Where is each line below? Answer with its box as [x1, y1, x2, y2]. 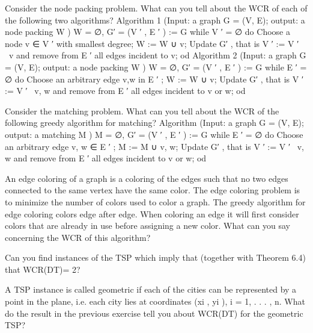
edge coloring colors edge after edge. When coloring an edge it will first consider [5, 207, 299, 220]
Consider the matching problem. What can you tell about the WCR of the [5, 104, 279, 117]
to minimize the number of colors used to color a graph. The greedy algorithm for [5, 195, 306, 208]
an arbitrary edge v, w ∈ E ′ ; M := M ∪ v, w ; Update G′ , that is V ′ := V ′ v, [5, 140, 304, 152]
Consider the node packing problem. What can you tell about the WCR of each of [5, 2, 308, 14]
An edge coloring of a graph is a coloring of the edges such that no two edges [5, 172, 288, 184]
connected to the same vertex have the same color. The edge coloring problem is [5, 184, 300, 196]
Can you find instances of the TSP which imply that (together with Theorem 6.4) [5, 251, 306, 264]
